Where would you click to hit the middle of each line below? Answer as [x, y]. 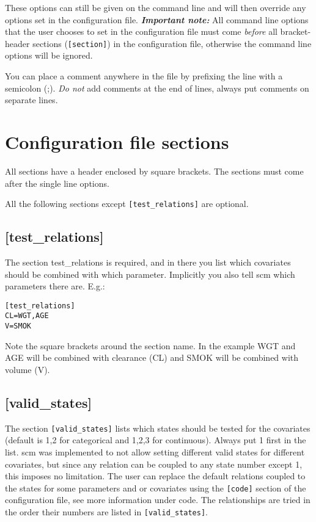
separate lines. [31, 100]
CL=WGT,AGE [27, 316]
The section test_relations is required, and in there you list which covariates [148, 262]
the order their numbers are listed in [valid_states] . [106, 512]
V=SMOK [18, 326]
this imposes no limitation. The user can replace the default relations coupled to [155, 476]
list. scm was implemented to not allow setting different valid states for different [155, 451]
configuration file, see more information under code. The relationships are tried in [158, 500]
